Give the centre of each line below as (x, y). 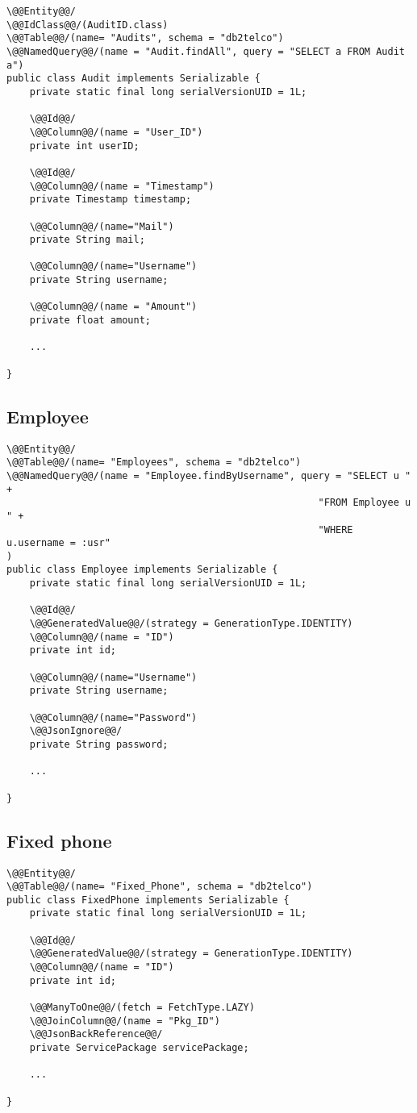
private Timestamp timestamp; (111, 200)
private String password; (99, 745)
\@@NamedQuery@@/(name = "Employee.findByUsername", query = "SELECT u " (209, 475)
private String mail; (87, 240)
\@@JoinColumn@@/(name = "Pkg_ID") (125, 1021)
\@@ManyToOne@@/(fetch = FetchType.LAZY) (142, 1008)
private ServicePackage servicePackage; (139, 1048)
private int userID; (84, 146)
